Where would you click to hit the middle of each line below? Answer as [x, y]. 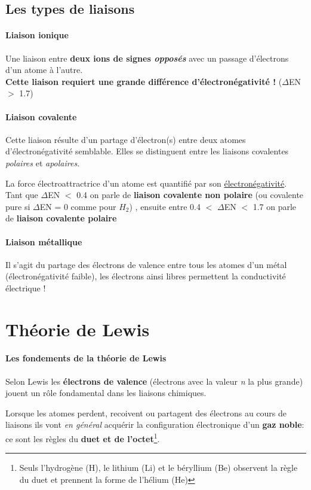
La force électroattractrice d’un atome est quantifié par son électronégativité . [146, 183]
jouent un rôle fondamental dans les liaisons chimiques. [106, 393]
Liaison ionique [37, 35]
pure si [18, 206]
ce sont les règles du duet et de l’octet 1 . [83, 438]
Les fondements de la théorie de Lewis [86, 358]
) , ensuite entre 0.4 [165, 206]
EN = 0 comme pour [78, 206]
